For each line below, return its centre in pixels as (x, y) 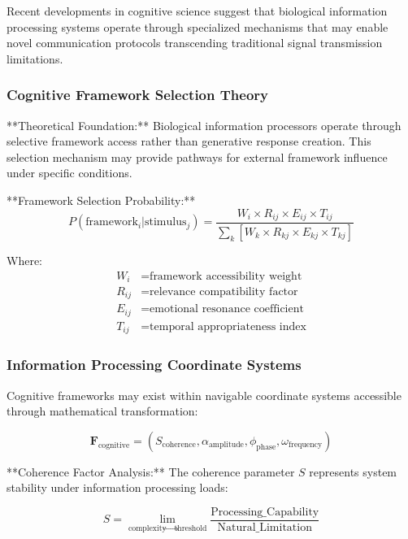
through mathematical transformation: (102, 411)
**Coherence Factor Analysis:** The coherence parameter (151, 471)
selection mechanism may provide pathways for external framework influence (197, 156)
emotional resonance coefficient (227, 309)
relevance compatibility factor (224, 291)
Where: (24, 260)
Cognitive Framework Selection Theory (137, 95)
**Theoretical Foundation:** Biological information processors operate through (204, 125)
